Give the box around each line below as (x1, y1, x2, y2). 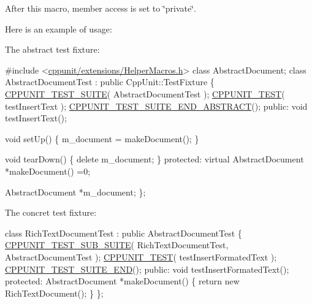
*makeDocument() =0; (5, 164, 91, 177)
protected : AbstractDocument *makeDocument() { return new (5, 275, 240, 287)
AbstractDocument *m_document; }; (5, 185, 146, 198)
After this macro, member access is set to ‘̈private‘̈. (5, 2, 196, 14)
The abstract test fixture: (5, 43, 100, 56)
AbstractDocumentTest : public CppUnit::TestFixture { (5, 75, 215, 88)
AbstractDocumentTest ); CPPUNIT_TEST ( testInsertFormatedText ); (5, 250, 277, 263)
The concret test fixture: (5, 206, 97, 219)
